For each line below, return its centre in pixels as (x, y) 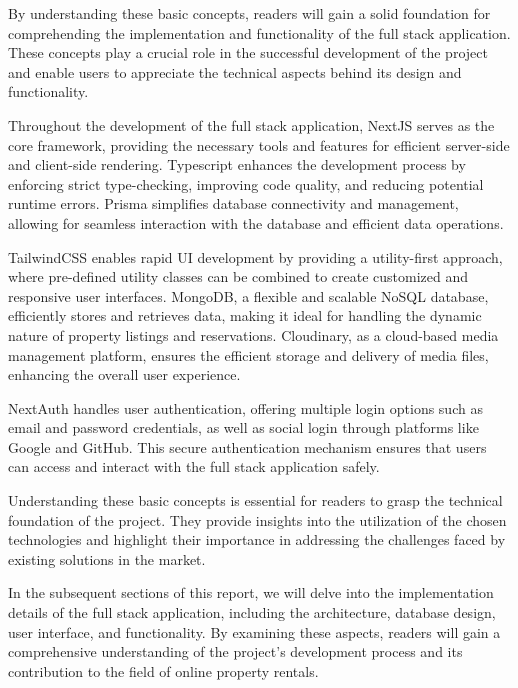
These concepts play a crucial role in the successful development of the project (248, 52)
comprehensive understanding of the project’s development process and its (235, 651)
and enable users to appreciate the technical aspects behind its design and (235, 71)
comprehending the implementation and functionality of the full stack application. (259, 32)
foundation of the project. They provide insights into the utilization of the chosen (257, 519)
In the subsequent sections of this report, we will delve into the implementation (251, 592)
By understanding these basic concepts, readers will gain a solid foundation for (249, 13)
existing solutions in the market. (107, 558)
